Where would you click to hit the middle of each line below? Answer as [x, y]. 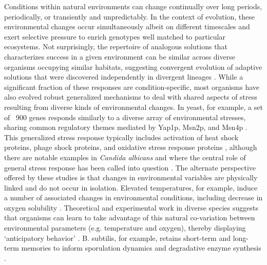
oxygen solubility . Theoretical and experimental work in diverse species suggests [131, 207]
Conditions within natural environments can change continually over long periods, [133, 6]
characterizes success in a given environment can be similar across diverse [120, 56]
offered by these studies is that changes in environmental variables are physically [131, 177]
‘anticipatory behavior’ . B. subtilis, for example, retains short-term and [118, 238]
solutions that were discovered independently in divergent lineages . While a [124, 77]
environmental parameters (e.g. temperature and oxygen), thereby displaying [125, 228]
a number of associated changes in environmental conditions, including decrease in [133, 197]
